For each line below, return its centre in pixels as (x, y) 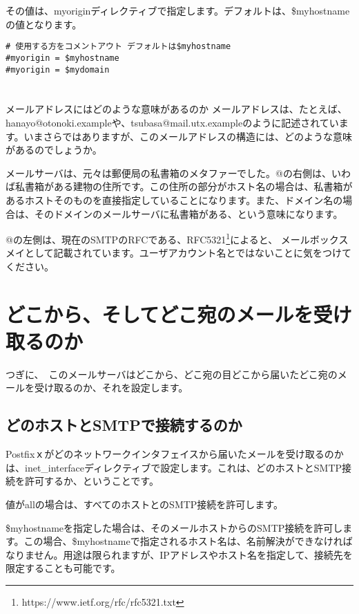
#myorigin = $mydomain (58, 69)
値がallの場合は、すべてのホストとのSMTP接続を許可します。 (144, 504)
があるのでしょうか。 (54, 150)
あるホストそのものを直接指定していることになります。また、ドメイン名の (174, 199)
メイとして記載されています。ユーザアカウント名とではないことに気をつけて (179, 253)
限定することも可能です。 (63, 568)
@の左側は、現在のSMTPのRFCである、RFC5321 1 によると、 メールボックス (177, 238)
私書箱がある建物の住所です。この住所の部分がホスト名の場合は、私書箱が (184, 186)
